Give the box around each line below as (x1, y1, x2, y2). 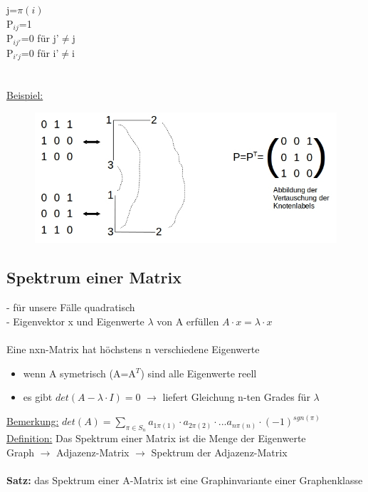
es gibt (23, 389, 53, 404)
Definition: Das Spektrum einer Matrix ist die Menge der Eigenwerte (6, 431, 306, 446)
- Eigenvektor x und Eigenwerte (6, 313, 144, 328)
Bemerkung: (6, 414, 59, 429)
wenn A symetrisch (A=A (23, 365, 136, 380)
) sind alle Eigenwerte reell (140, 365, 257, 380)
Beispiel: (6, 88, 43, 103)
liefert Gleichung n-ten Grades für (162, 389, 310, 404)
